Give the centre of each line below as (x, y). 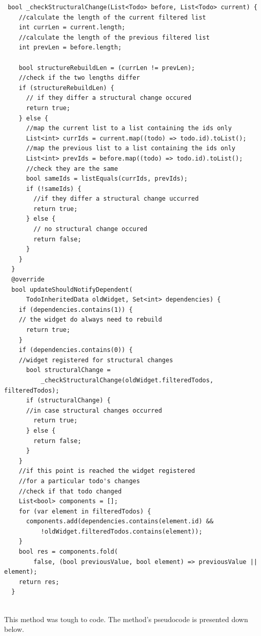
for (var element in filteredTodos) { (85, 511)
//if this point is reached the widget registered (107, 471)
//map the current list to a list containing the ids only (129, 128)
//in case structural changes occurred (94, 410)
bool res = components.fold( (68, 552)
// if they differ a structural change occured (109, 98)
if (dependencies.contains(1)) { (76, 310)
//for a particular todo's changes (79, 481)
